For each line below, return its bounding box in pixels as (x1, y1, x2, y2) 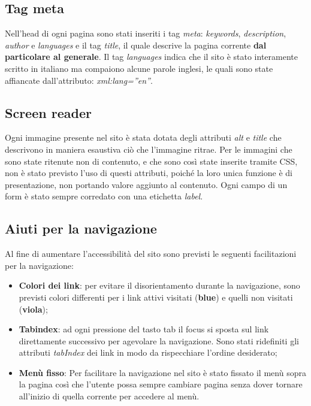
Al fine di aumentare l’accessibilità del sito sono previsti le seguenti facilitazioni (5, 247, 297, 260)
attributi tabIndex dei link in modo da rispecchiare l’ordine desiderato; (19, 346, 277, 359)
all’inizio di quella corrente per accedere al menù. (19, 390, 200, 402)
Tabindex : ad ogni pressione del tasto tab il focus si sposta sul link (19, 323, 269, 335)
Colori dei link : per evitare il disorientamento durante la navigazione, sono (19, 279, 300, 292)
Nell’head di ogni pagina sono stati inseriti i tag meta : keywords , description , (5, 27, 286, 40)
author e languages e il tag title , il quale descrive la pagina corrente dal (5, 38, 267, 51)
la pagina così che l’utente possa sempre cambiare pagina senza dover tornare (19, 378, 303, 390)
